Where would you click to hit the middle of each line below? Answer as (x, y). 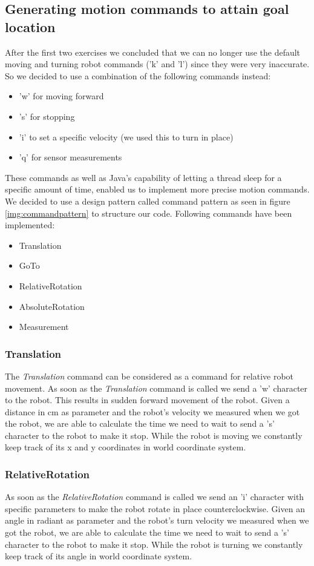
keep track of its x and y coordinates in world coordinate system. (126, 447)
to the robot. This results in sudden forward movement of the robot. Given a (147, 400)
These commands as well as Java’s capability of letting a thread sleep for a (143, 177)
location (30, 26)
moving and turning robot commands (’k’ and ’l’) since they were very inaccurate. (157, 64)
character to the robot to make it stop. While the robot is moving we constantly (154, 435)
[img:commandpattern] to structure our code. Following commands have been (149, 213)
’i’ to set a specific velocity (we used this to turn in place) (126, 137)
